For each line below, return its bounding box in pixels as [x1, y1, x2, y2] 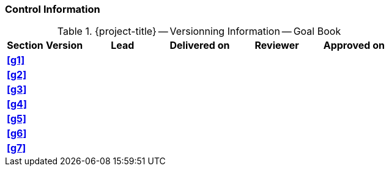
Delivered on [169, 39, 230, 52]
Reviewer [254, 39, 299, 52]
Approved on [323, 39, 385, 52]
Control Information [5, 3, 100, 15]
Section [7, 39, 43, 52]
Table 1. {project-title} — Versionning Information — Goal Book [57, 25, 341, 38]
